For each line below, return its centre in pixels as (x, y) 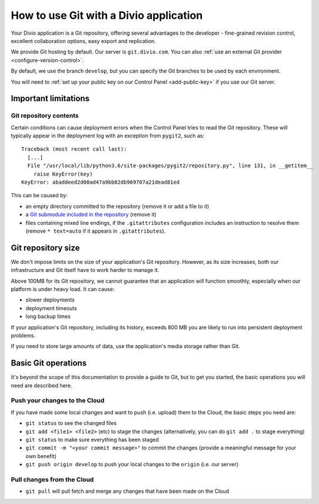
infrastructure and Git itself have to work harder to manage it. (85, 270)
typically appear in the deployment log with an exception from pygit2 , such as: (108, 136)
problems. (23, 335)
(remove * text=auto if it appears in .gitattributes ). (96, 231)
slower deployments (50, 300)
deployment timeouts (51, 308)
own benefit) (41, 456)
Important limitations (50, 99)
